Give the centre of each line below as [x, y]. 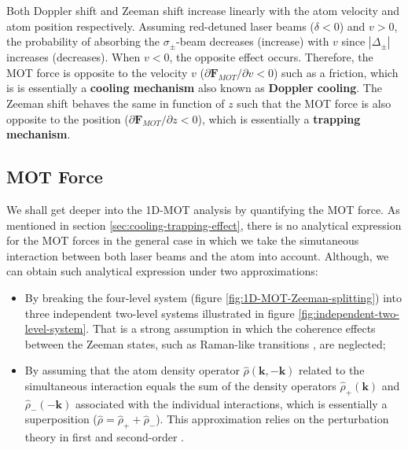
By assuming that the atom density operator [132, 370]
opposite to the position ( [68, 118]
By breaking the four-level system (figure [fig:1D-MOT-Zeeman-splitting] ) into [213, 297]
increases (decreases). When [74, 57]
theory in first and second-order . [104, 437]
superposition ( [61, 419]
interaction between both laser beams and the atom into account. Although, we [198, 255]
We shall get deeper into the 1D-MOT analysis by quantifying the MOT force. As [203, 209]
